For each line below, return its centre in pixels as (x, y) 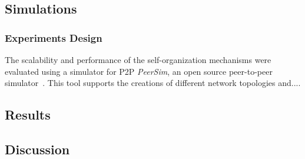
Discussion (37, 149)
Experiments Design (54, 37)
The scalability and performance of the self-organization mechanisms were (138, 59)
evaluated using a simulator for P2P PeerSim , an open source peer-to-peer (139, 71)
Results (28, 115)
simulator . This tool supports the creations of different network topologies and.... (153, 83)
